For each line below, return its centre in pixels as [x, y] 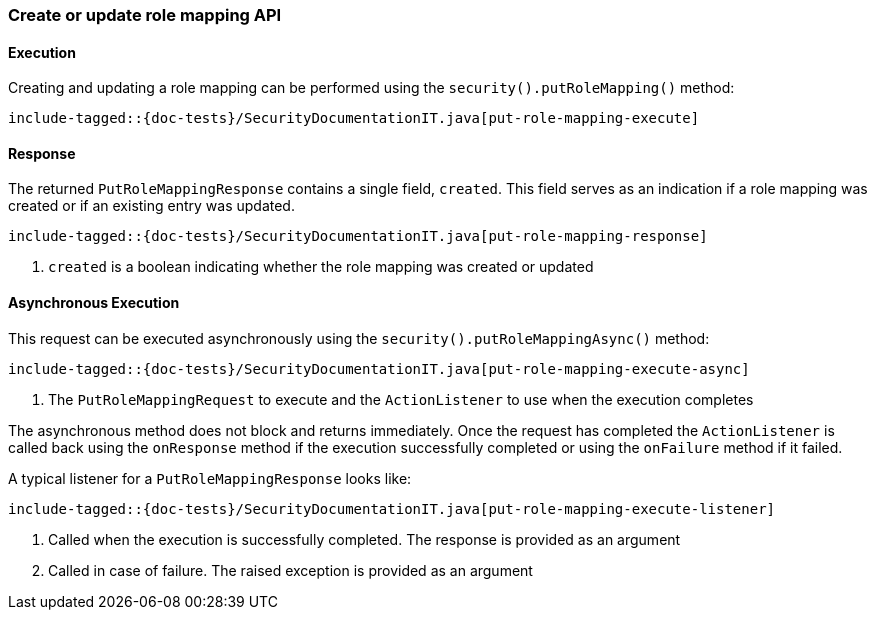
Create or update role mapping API [145, 15]
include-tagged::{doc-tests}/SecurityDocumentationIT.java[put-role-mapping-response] [358, 236]
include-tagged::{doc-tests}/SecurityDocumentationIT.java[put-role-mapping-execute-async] [379, 368]
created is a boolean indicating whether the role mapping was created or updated [321, 267]
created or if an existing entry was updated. [151, 206]
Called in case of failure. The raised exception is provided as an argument [290, 570]
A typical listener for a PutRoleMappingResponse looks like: [210, 478]
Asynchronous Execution [94, 303]
